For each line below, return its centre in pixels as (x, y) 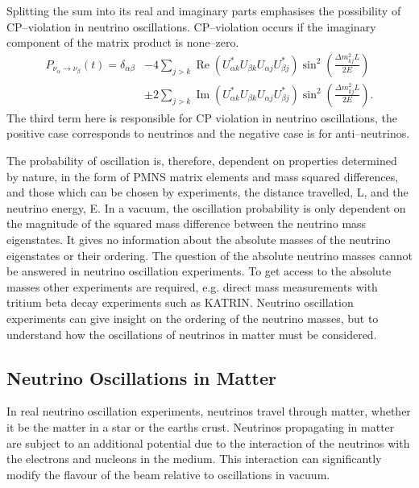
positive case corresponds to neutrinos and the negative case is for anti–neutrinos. (208, 133)
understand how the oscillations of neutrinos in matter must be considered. (192, 334)
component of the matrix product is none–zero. (123, 42)
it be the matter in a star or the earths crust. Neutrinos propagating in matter (201, 426)
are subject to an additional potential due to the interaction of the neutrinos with (208, 443)
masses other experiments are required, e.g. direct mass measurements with (192, 286)
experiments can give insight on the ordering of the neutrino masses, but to (193, 318)
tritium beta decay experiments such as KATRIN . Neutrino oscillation (180, 302)
